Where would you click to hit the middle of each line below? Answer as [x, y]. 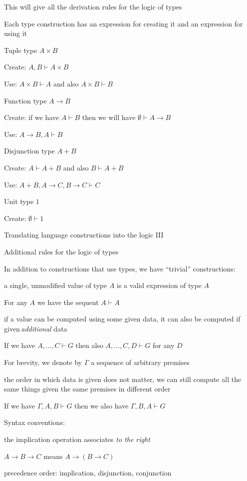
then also [89, 345]
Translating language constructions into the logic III [84, 235]
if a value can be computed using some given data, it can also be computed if [122, 319]
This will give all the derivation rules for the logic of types [93, 6]
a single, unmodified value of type [56, 285]
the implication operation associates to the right [77, 439]
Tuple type [21, 50]
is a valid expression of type [159, 285]
